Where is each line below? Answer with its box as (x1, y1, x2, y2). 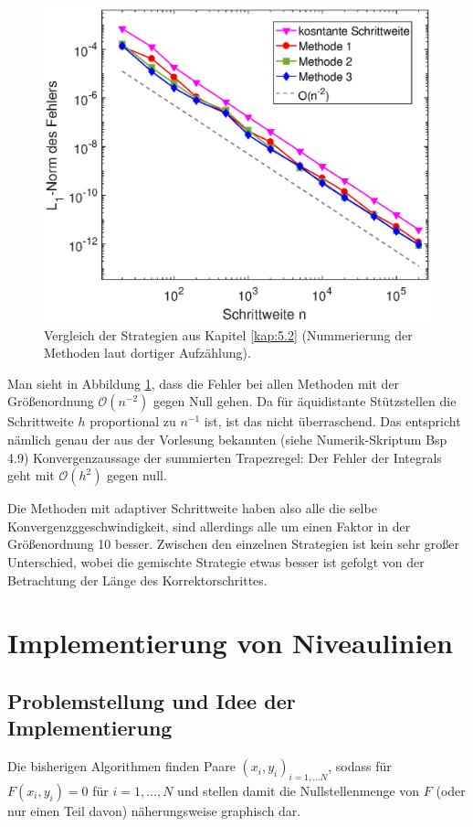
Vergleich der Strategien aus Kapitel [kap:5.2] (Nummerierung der (44, 325, 413, 344)
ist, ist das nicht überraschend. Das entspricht (204, 412, 461, 431)
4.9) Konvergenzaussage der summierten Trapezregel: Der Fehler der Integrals (7, 447, 442, 467)
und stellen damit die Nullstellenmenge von (177, 780, 420, 800)
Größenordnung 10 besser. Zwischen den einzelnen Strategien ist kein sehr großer (7, 534, 460, 553)
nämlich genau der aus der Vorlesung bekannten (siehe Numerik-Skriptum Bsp (7, 430, 447, 449)
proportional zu (89, 412, 176, 431)
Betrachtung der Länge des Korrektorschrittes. (7, 570, 268, 589)
